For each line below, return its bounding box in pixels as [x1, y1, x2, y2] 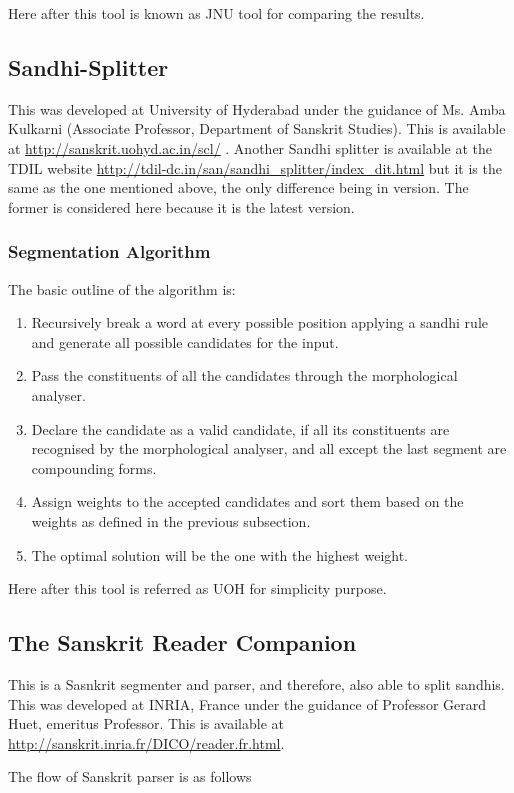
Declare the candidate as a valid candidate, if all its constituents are [31, 418, 450, 439]
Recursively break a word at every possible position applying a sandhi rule [31, 312, 488, 333]
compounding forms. [31, 457, 157, 478]
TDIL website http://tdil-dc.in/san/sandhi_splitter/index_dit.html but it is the [8, 157, 502, 178]
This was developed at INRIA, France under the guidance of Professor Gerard [8, 693, 487, 714]
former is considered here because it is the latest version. [8, 196, 355, 217]
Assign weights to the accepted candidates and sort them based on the [31, 491, 464, 512]
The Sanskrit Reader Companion [8, 627, 357, 658]
